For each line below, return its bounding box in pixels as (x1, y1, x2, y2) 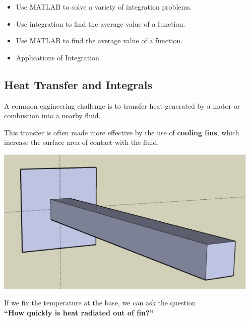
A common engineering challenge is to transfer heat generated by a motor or (4, 100, 240, 111)
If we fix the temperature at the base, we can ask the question (4, 297, 196, 308)
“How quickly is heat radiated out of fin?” (4, 307, 154, 317)
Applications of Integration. (16, 52, 101, 62)
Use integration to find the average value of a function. (16, 18, 185, 29)
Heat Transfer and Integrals (4, 76, 152, 92)
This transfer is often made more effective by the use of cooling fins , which (4, 127, 239, 137)
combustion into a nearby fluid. (4, 110, 101, 121)
